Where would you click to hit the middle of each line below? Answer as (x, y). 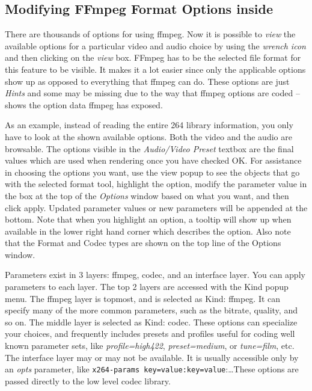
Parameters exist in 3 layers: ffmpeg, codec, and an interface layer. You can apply (155, 275)
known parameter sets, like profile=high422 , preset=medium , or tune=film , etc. (150, 346)
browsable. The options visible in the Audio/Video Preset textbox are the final (149, 148)
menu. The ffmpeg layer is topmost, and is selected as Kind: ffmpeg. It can (143, 298)
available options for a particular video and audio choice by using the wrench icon (155, 45)
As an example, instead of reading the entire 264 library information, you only (149, 125)
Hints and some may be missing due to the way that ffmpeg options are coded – (152, 93)
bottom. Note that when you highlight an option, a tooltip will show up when (148, 219)
